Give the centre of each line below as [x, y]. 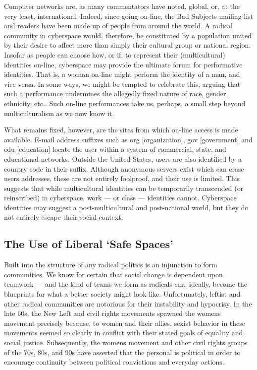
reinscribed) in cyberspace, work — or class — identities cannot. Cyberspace [120, 198]
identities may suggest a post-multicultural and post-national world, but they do [126, 207]
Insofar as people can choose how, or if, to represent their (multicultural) [115, 54]
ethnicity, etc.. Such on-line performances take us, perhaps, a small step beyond [125, 103]
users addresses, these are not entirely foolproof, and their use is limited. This [122, 178]
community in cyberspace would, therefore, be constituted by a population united [128, 35]
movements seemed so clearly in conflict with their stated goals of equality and [124, 333]
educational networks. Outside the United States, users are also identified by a [123, 158]
